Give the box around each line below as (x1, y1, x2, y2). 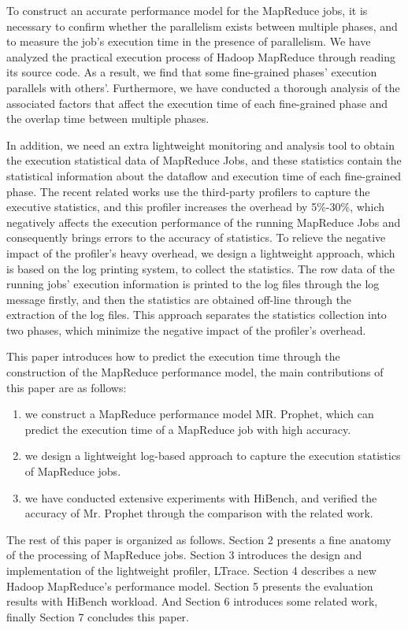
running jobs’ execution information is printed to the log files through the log (6, 276, 380, 292)
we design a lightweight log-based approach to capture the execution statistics (24, 447, 401, 464)
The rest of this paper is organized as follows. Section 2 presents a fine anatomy (6, 531, 391, 547)
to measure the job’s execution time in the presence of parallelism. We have (6, 33, 371, 50)
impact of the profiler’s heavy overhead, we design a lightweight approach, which (6, 244, 395, 261)
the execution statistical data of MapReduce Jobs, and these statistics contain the (6, 152, 402, 169)
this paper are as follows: (6, 379, 127, 395)
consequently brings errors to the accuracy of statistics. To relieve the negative (6, 229, 386, 246)
